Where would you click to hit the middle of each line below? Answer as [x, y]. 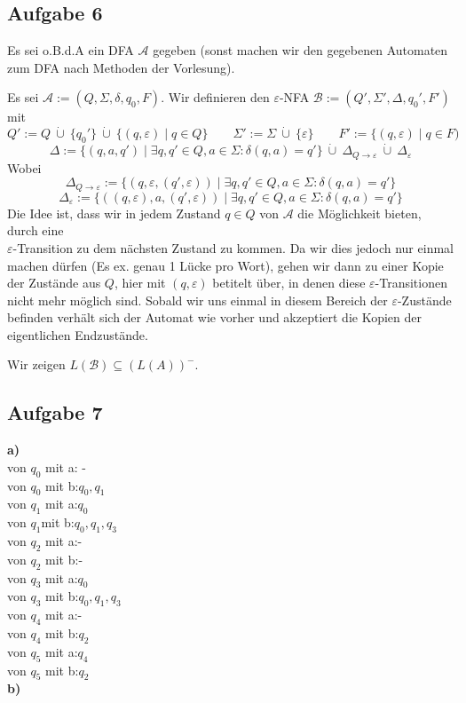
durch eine [36, 230]
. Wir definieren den [215, 97]
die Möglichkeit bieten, [359, 213]
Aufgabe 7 [55, 412]
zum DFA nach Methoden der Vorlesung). [121, 67]
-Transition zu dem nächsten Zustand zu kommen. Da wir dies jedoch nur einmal [233, 247]
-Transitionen [411, 283]
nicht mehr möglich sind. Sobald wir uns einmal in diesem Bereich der [197, 300]
